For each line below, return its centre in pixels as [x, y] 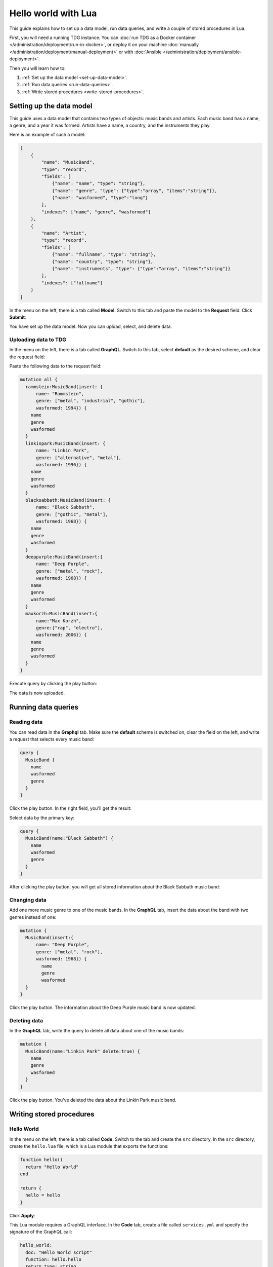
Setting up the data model [51, 106]
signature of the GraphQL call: [41, 1232]
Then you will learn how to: [37, 68]
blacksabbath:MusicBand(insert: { [68, 500]
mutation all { [39, 380]
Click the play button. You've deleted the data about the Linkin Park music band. [93, 1100]
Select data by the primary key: [42, 817]
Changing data [28, 900]
